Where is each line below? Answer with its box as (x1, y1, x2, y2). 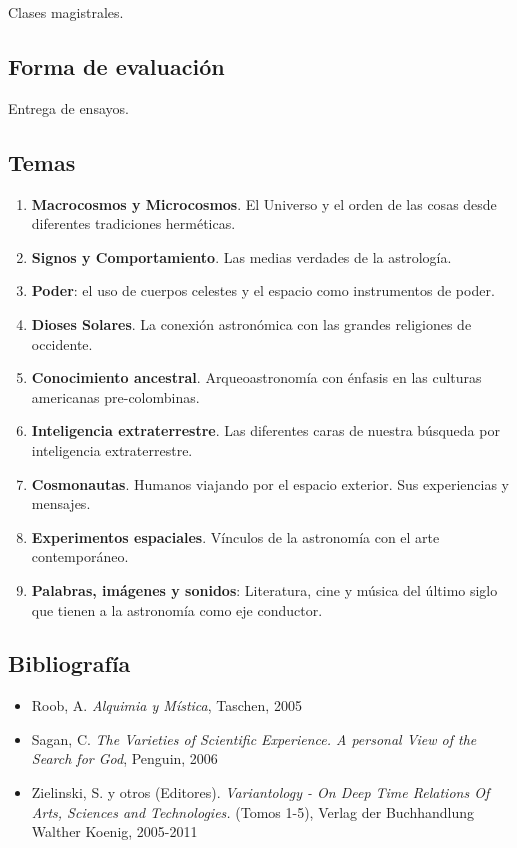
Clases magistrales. (8, 2, 124, 22)
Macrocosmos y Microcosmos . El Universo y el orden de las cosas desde (31, 193, 497, 214)
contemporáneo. (31, 546, 129, 567)
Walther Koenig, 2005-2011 (31, 821, 198, 842)
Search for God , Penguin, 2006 (31, 748, 218, 769)
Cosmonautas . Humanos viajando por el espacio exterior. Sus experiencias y (31, 473, 509, 494)
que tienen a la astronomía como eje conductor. (31, 599, 323, 620)
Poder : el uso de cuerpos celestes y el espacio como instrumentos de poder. (31, 280, 495, 301)
